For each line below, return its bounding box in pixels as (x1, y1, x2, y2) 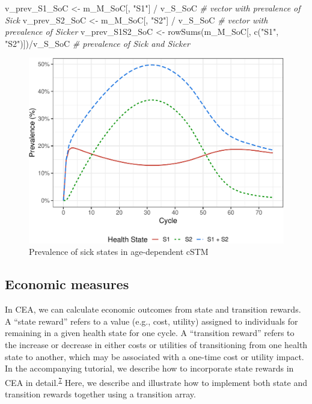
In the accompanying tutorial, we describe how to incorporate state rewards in (5, 362, 294, 375)
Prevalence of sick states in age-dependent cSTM (29, 245, 209, 258)
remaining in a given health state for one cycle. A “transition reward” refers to (5, 326, 295, 339)
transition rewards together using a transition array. (5, 388, 196, 400)
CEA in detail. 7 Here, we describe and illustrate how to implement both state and (5, 374, 307, 388)
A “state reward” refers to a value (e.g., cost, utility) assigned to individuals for (5, 314, 298, 327)
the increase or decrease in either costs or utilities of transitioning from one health (5, 338, 308, 351)
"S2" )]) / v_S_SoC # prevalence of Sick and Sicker (5, 37, 190, 49)
